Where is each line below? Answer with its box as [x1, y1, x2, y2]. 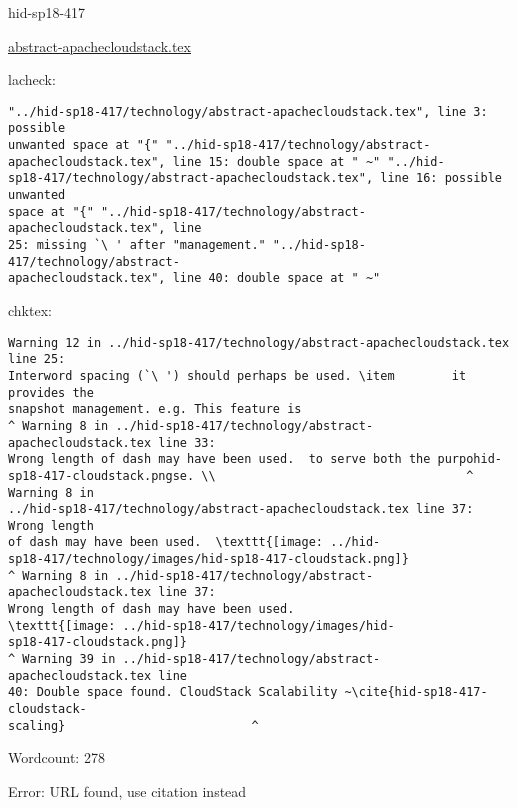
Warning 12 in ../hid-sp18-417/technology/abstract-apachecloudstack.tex [8, 335, 510, 350]
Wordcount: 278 [8, 747, 105, 768]
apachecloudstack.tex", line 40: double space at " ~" [8, 271, 381, 286]
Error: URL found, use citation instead [8, 780, 247, 801]
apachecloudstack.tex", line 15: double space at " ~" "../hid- [8, 154, 445, 169]
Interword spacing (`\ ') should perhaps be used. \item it [8, 368, 467, 383]
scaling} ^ [8, 718, 259, 733]
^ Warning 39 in [8, 652, 116, 667]
